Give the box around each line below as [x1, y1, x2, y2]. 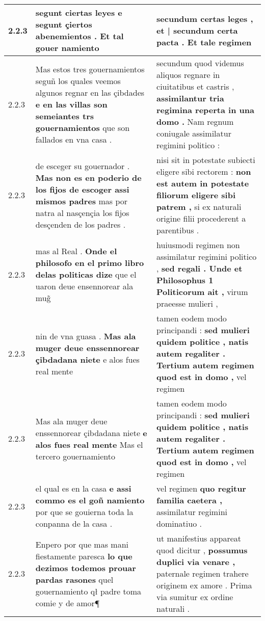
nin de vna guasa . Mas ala [35, 330, 136, 342]
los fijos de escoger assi [35, 183, 129, 195]
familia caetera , [156, 494, 223, 506]
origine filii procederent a [156, 212, 246, 224]
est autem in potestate [156, 177, 249, 189]
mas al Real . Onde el [35, 245, 117, 257]
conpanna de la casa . [35, 518, 113, 529]
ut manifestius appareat [156, 532, 242, 544]
